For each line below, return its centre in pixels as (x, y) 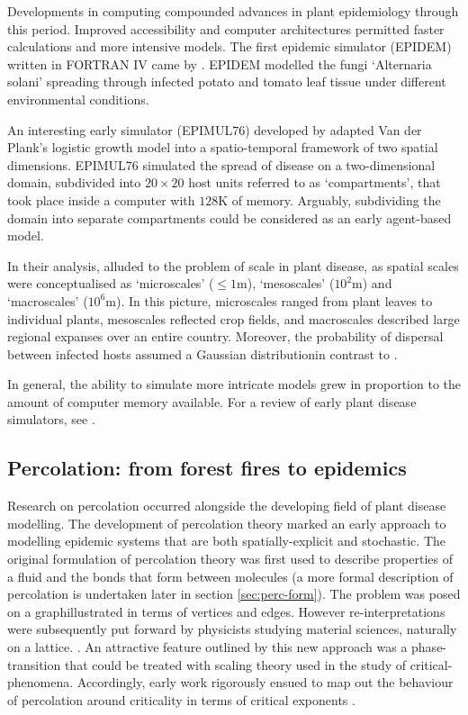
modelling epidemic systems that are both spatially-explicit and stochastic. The (226, 541)
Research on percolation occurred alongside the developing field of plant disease (227, 506)
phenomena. (40, 682)
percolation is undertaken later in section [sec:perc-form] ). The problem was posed (234, 594)
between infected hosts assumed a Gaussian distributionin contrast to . (202, 353)
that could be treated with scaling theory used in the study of (235, 664)
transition (34, 664)
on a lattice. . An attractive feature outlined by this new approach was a (207, 647)
